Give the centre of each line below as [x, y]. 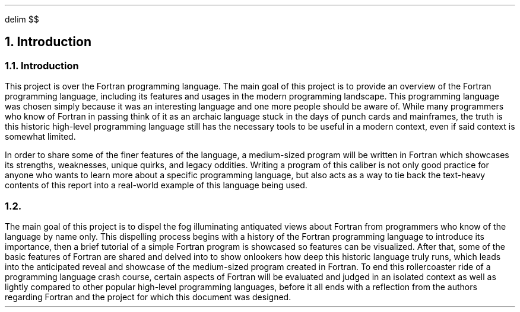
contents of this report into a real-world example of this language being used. [156, 185]
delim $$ [22, 19]
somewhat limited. [40, 137]
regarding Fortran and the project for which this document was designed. [148, 297]
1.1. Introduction [42, 65]
